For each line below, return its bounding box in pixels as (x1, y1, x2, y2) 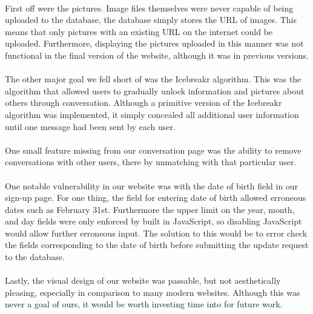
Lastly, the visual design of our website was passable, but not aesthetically (5, 274, 281, 287)
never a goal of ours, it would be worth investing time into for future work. (5, 298, 283, 310)
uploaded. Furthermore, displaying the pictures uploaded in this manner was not (5, 37, 304, 50)
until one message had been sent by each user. (5, 120, 176, 132)
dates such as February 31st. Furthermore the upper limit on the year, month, (5, 203, 295, 215)
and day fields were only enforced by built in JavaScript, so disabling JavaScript (5, 215, 302, 227)
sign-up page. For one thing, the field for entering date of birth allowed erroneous (5, 191, 306, 204)
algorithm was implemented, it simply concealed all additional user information (5, 108, 299, 120)
